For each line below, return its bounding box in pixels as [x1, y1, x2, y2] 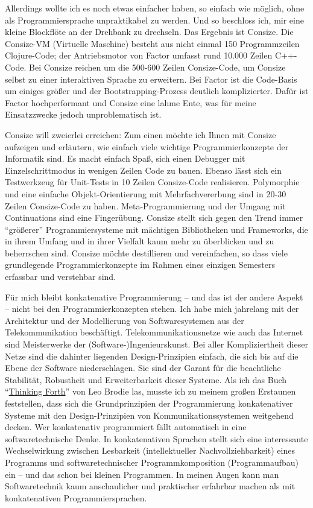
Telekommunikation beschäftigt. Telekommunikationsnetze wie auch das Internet [5, 326, 303, 338]
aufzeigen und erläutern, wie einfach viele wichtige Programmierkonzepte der [5, 140, 289, 153]
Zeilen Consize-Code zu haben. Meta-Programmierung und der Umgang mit [5, 199, 286, 212]
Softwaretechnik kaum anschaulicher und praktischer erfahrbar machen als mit [5, 480, 296, 492]
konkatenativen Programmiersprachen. [5, 491, 147, 504]
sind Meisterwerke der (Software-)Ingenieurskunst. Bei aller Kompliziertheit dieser [5, 338, 308, 351]
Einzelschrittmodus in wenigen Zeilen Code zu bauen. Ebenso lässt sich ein [5, 164, 282, 176]
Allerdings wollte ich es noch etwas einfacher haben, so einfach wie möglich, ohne [5, 2, 305, 14]
